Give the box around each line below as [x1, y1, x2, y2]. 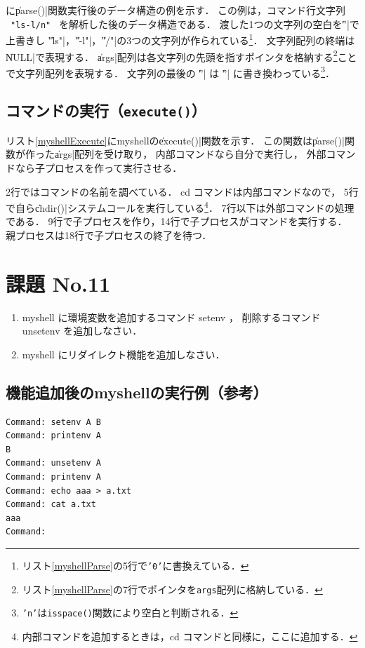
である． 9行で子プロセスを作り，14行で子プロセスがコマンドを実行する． [6, 214, 347, 229]
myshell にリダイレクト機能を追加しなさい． [22, 346, 225, 361]
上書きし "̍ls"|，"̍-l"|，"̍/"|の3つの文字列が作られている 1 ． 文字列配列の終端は [6, 31, 355, 47]
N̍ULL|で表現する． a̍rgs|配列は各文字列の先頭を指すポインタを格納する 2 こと [6, 47, 357, 64]
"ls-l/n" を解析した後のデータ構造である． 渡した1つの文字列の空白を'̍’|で [11, 16, 359, 31]
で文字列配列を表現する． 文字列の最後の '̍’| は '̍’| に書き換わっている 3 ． [6, 63, 336, 80]
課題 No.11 [6, 269, 111, 297]
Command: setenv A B [6, 417, 102, 427]
